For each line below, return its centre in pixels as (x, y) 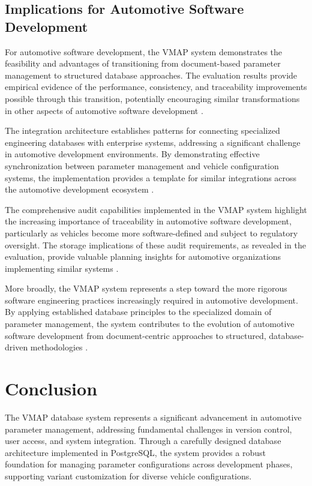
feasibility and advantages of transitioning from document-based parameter (143, 63)
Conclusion (51, 388)
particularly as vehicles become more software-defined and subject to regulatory (151, 232)
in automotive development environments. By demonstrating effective (132, 154)
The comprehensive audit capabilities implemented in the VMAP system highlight (156, 209)
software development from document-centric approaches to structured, (136, 335)
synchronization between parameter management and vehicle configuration (142, 165)
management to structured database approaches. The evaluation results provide (151, 75)
